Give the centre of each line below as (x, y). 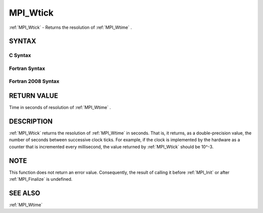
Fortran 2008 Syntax (34, 82)
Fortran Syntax (27, 68)
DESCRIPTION (31, 121)
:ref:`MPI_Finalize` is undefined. (41, 179)
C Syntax (20, 55)
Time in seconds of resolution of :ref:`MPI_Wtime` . (60, 107)
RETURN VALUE (34, 96)
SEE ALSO (25, 193)
